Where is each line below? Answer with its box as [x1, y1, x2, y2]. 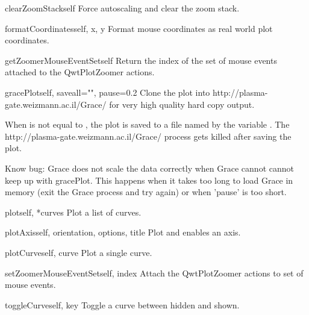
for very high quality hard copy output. [109, 98, 255, 110]
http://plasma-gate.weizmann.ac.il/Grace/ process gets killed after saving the [5, 129, 292, 142]
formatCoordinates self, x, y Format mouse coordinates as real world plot [5, 22, 273, 34]
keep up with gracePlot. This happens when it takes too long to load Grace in [5, 173, 293, 186]
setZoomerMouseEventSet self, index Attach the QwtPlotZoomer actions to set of [5, 266, 304, 279]
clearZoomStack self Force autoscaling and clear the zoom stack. [5, 2, 240, 14]
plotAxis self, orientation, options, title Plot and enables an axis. [5, 226, 241, 239]
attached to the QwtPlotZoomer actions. [5, 66, 155, 78]
